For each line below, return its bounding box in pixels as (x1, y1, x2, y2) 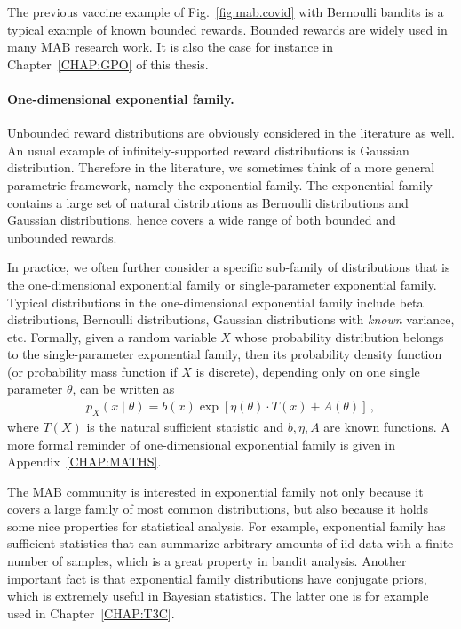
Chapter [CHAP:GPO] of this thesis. (7, 54, 209, 73)
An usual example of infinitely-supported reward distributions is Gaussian (7, 140, 409, 159)
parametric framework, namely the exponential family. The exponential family (7, 175, 433, 194)
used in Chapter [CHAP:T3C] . (7, 603, 175, 622)
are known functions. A (323, 417, 450, 435)
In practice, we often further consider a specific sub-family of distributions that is (7, 258, 450, 276)
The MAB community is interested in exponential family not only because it (7, 482, 424, 500)
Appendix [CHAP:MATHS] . (7, 452, 162, 471)
